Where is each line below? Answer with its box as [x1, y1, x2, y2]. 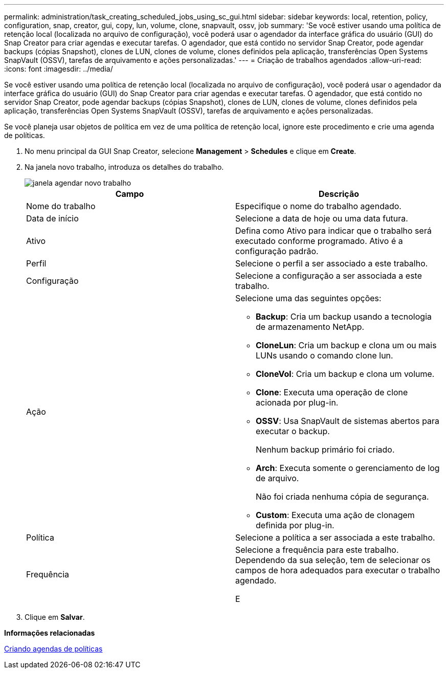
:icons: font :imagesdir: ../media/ [4, 64, 113, 73]
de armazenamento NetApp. [256, 322, 365, 332]
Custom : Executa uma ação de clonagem [256, 510, 415, 520]
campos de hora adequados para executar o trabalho [235, 565, 440, 575]
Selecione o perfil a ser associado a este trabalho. [235, 258, 428, 268]
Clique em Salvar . [25, 613, 85, 621]
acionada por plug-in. [256, 397, 339, 408]
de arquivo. [256, 473, 299, 483]
